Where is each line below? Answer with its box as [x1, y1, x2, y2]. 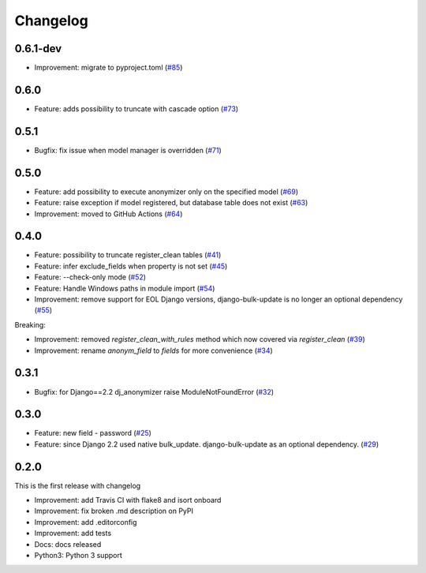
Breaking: [14, 320, 47, 329]
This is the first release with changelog [14, 481, 141, 490]
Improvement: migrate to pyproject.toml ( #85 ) [34, 63, 183, 73]
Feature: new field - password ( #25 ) [34, 429, 151, 438]
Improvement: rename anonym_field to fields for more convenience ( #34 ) [34, 346, 274, 355]
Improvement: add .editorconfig [34, 517, 137, 526]
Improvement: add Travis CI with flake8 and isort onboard [34, 496, 222, 505]
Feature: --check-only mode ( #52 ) [34, 272, 146, 282]
